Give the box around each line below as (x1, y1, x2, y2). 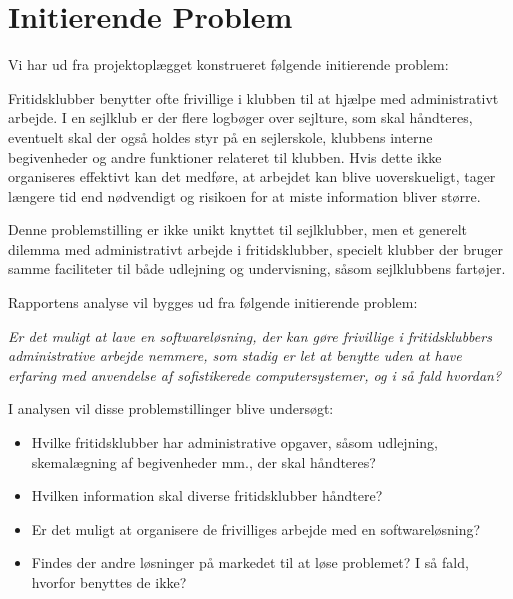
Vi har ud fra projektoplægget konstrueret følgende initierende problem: (8, 54, 449, 75)
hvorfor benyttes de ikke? (31, 572, 187, 592)
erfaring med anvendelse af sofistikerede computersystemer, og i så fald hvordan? (8, 364, 502, 385)
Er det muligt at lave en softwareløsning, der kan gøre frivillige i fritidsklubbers (8, 325, 492, 346)
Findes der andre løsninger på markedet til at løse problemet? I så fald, (31, 552, 469, 573)
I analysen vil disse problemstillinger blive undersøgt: (8, 398, 334, 419)
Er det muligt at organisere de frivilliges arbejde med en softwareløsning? (31, 518, 481, 539)
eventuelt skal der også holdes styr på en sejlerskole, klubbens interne (8, 126, 433, 147)
